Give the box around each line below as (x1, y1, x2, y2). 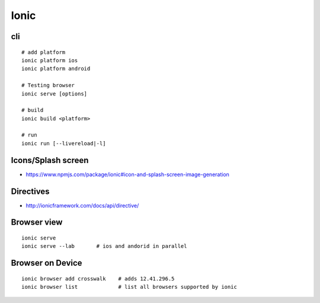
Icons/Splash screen (11, 155, 89, 165)
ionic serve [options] (21, 90, 88, 97)
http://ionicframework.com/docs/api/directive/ (25, 202, 139, 209)
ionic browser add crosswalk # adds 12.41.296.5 (21, 275, 175, 282)
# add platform (21, 49, 66, 56)
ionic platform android (21, 65, 91, 72)
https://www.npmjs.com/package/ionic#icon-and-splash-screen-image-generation (25, 171, 229, 178)
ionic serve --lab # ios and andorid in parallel (21, 243, 187, 250)
